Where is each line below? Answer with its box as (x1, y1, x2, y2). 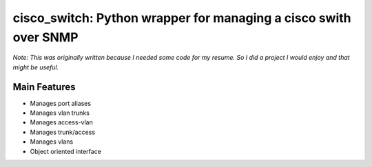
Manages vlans (30, 137, 74, 146)
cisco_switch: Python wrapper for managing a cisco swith (12, 10, 351, 25)
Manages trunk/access (30, 128, 96, 136)
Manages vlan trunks (30, 109, 90, 117)
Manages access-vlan (30, 118, 93, 126)
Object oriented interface (30, 147, 101, 155)
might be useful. (12, 63, 59, 71)
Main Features (12, 81, 76, 93)
